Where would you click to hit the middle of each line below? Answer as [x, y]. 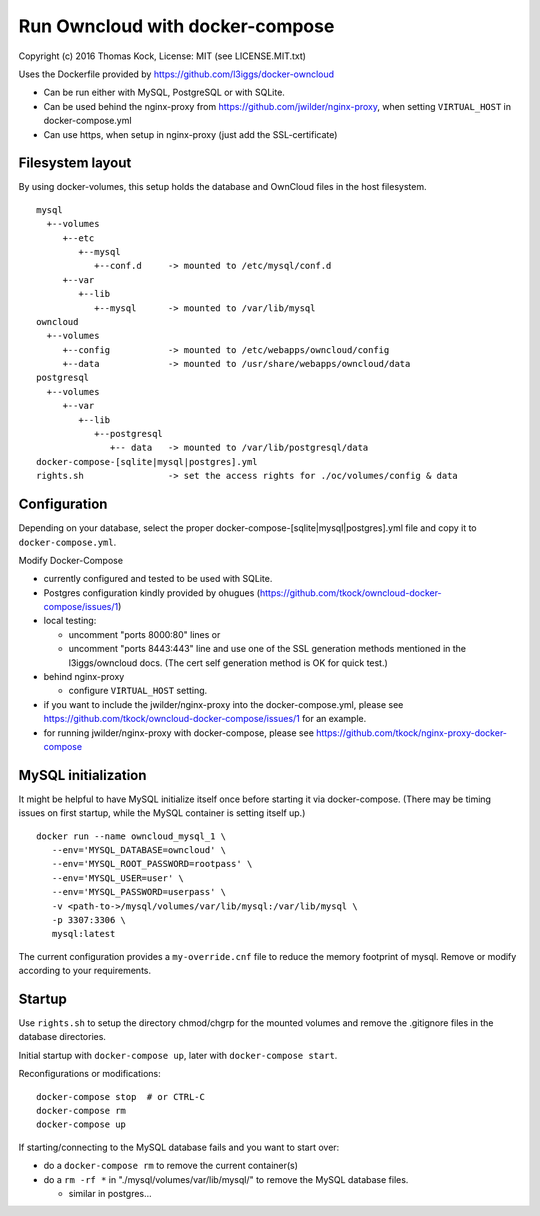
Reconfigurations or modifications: [90, 1074]
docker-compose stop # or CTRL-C [120, 1096]
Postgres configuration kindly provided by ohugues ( [151, 592]
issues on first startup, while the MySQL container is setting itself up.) [162, 813]
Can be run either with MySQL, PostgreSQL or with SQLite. [164, 92]
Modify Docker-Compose [71, 560]
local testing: [70, 621]
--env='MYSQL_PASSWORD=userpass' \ [139, 892]
